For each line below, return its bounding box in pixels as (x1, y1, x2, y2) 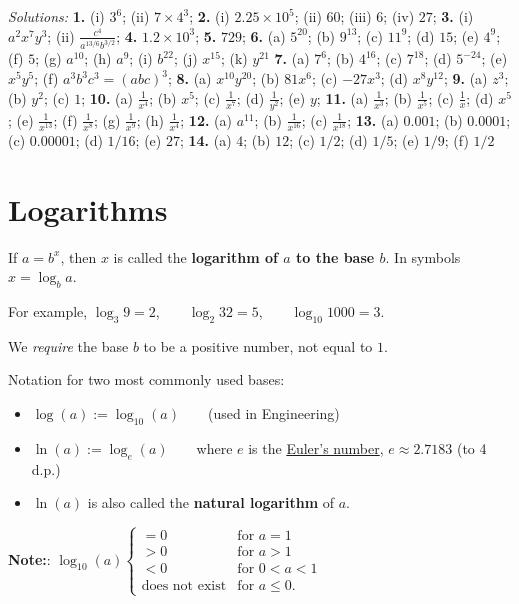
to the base (296, 246, 375, 267)
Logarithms (8, 188, 168, 229)
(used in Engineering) (207, 403, 340, 424)
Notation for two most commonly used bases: (8, 369, 285, 390)
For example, (8, 301, 88, 322)
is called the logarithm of (113, 246, 278, 267)
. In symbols (385, 246, 461, 267)
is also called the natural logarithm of (87, 492, 335, 513)
